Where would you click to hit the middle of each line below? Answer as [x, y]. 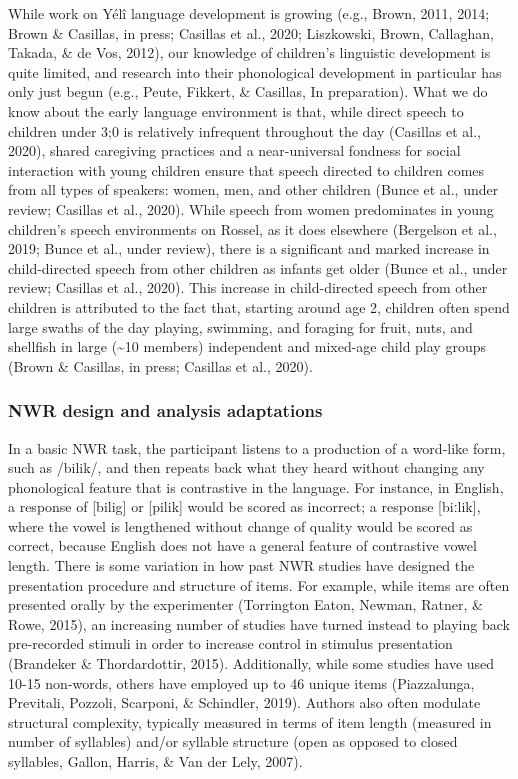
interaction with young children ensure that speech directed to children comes [246, 169]
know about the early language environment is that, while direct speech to [236, 110]
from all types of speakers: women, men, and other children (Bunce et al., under [253, 189]
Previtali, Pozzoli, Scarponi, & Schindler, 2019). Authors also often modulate [244, 702]
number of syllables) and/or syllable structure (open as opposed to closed [233, 741]
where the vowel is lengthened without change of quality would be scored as [240, 525]
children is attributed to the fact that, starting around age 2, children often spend [259, 306]
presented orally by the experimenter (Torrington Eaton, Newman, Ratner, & [245, 604]
